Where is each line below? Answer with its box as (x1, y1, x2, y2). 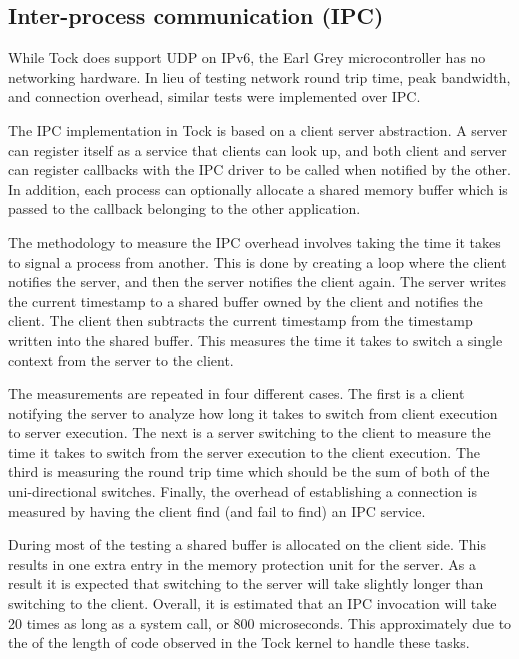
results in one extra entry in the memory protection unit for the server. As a (8, 553, 477, 574)
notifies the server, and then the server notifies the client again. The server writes (8, 271, 507, 292)
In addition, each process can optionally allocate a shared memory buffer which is (8, 178, 508, 199)
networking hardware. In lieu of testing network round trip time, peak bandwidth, (8, 66, 511, 87)
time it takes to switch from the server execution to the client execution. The (8, 441, 480, 462)
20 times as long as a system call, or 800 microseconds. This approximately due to (8, 612, 512, 633)
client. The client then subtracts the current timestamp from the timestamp (8, 310, 473, 331)
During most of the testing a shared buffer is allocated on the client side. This (8, 534, 486, 555)
